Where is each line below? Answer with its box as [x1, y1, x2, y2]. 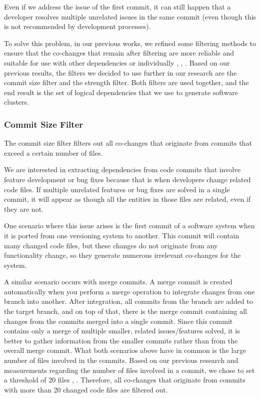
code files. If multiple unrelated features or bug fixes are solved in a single [4, 184, 230, 194]
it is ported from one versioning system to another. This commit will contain [4, 230, 239, 240]
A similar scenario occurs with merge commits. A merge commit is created [4, 276, 232, 287]
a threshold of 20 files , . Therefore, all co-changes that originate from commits [4, 374, 245, 385]
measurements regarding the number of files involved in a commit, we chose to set [4, 364, 255, 375]
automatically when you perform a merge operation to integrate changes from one [4, 286, 255, 296]
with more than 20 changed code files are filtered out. [4, 384, 168, 394]
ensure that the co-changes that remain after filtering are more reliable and [4, 48, 234, 58]
